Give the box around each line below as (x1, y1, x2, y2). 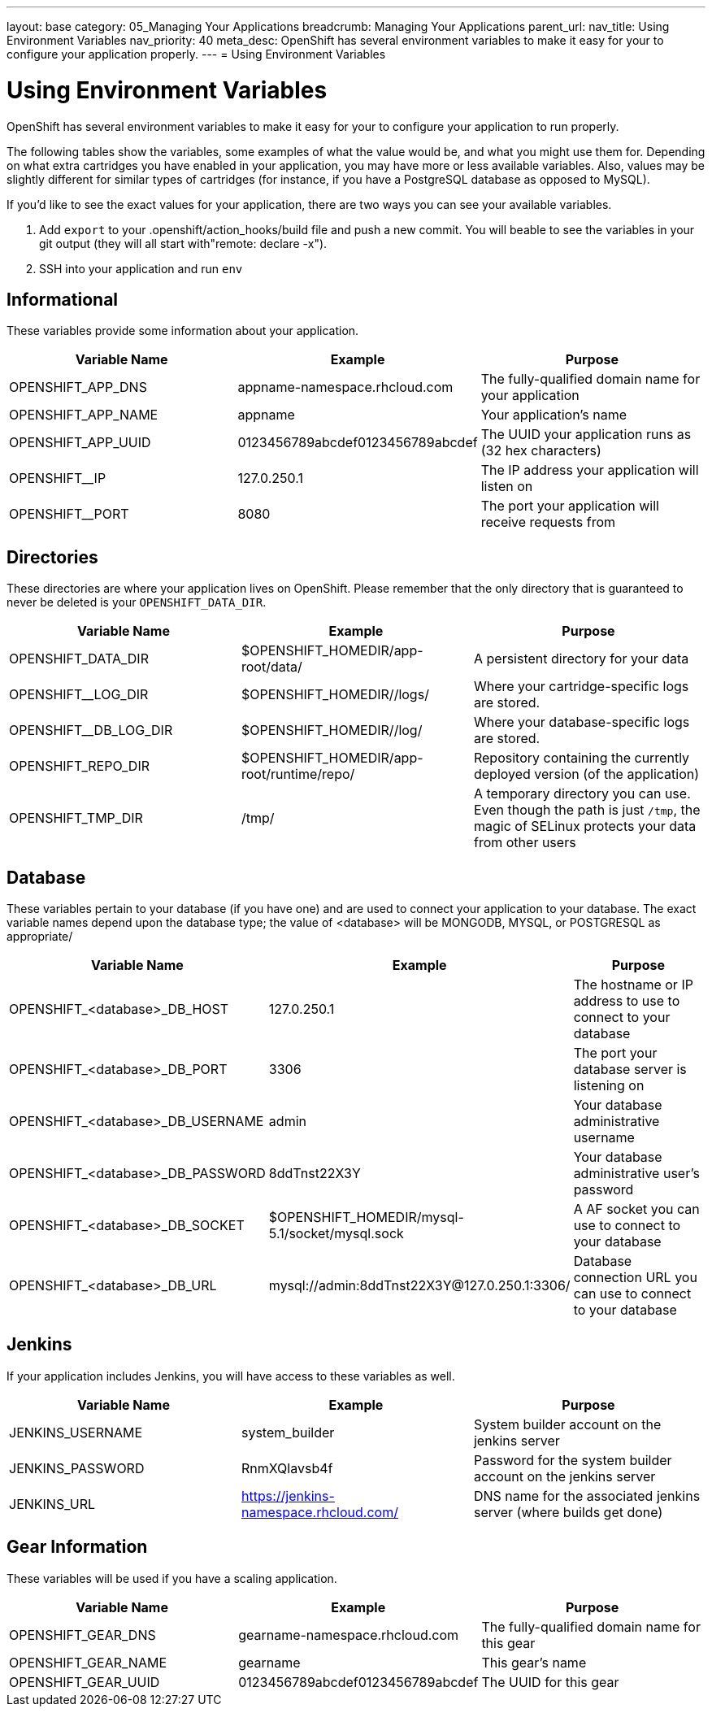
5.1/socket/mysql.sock (268, 1225, 404, 1242)
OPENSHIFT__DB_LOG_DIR (9, 722, 173, 739)
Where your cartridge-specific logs (473, 678, 689, 695)
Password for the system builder (473, 1451, 672, 1468)
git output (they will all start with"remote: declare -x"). (39, 236, 328, 250)
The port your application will (480, 498, 659, 515)
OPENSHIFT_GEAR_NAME (9, 1654, 167, 1671)
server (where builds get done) (473, 1503, 663, 1520)
